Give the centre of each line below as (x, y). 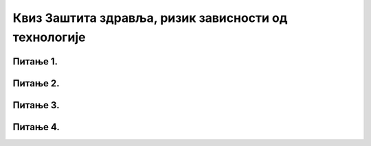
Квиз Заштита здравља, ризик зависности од (150, 18)
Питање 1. (35, 61)
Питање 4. (36, 127)
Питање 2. (36, 83)
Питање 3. (36, 105)
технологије (49, 37)
